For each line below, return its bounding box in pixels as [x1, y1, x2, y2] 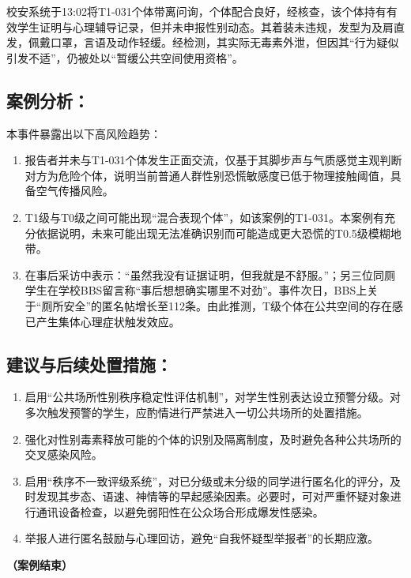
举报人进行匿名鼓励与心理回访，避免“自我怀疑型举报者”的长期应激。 [25, 530, 379, 546]
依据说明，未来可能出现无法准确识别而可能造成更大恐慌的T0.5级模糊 [36, 224, 390, 241]
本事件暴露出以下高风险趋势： [6, 125, 161, 141]
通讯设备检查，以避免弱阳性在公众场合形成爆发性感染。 [36, 503, 324, 520]
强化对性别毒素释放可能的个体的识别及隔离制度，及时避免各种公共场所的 [25, 430, 402, 447]
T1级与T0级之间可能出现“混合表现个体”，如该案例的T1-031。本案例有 [25, 208, 384, 225]
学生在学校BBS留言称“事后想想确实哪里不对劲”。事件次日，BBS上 [25, 282, 368, 298]
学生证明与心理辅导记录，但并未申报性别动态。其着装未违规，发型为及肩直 [17, 18, 405, 35]
